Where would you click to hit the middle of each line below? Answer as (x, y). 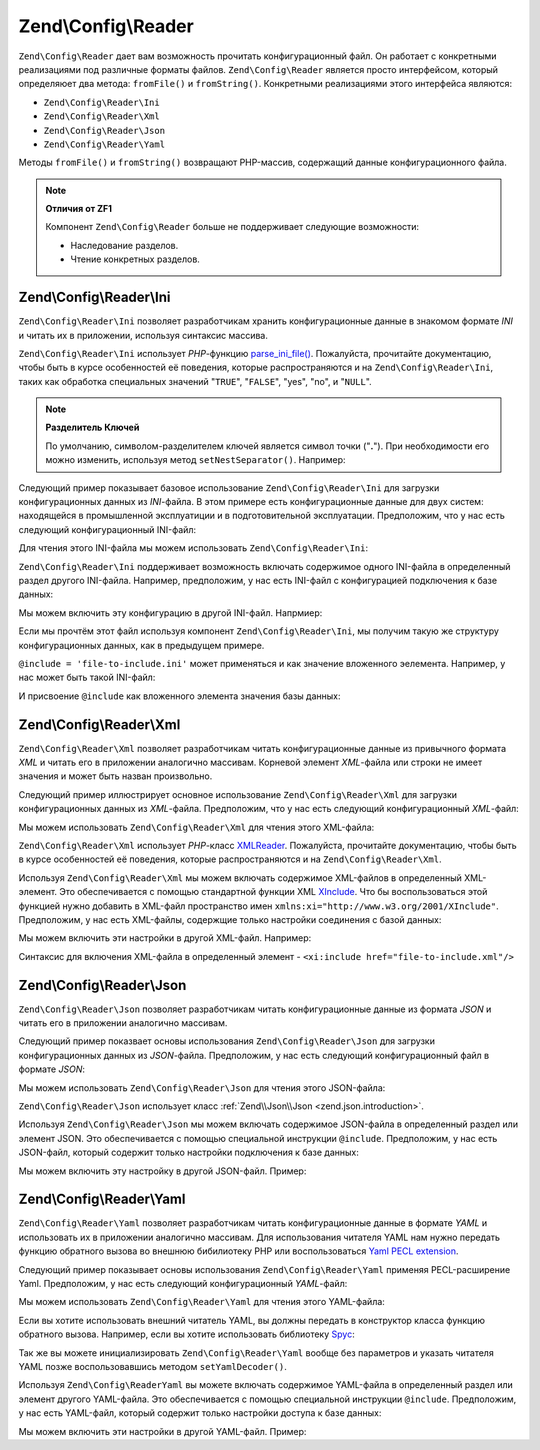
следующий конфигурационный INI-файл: (107, 529)
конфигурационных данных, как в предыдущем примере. (141, 645)
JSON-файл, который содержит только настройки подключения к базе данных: (188, 1152)
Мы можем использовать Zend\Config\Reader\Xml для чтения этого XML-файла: (196, 827)
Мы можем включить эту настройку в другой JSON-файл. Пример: (162, 1171)
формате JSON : (51, 1069)
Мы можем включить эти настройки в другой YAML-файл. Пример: (162, 1431)
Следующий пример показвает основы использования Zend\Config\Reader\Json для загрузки (226, 1041)
